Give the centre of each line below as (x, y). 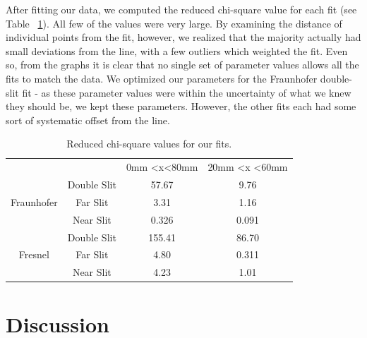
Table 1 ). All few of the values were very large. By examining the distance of (174, 23)
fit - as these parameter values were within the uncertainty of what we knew (187, 92)
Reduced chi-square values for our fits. (149, 144)
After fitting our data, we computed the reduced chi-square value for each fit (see (181, 9)
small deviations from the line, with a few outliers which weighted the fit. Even (177, 50)
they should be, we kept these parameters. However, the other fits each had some (181, 106)
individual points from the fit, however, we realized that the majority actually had (183, 37)
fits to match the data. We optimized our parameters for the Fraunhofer (162, 78)
